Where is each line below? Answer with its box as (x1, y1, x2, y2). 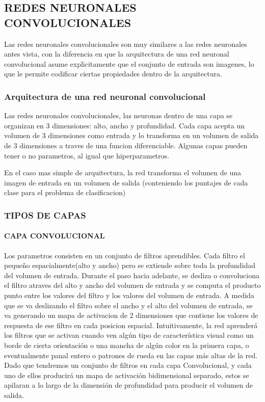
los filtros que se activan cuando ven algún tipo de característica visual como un (4, 330, 254, 340)
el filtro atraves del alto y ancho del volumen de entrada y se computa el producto (4, 280, 261, 290)
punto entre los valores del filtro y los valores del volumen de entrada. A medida (4, 289, 254, 300)
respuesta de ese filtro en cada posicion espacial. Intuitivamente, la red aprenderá (4, 319, 258, 330)
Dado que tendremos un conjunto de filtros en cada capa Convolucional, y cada (4, 360, 252, 370)
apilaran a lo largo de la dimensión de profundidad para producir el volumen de (4, 380, 253, 390)
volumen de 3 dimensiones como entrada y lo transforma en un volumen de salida (4, 130, 259, 141)
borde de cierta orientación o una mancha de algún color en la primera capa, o (4, 339, 249, 350)
